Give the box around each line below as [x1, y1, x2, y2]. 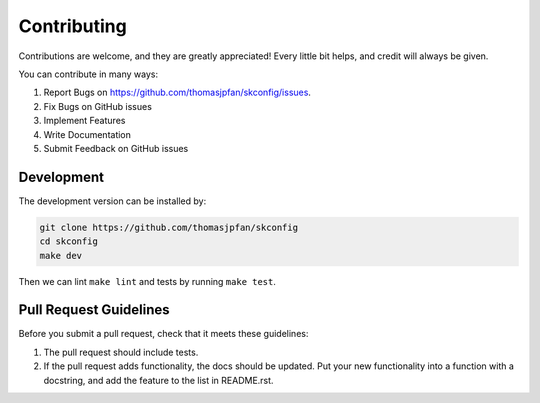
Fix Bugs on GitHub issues [43, 100, 152, 112]
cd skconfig [39, 236, 99, 247]
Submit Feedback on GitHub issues [43, 142, 189, 154]
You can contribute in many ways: [18, 68, 159, 80]
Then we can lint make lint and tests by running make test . [18, 275, 277, 287]
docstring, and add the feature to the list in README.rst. [43, 374, 274, 386]
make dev [39, 250, 83, 261]
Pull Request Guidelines [18, 301, 170, 319]
